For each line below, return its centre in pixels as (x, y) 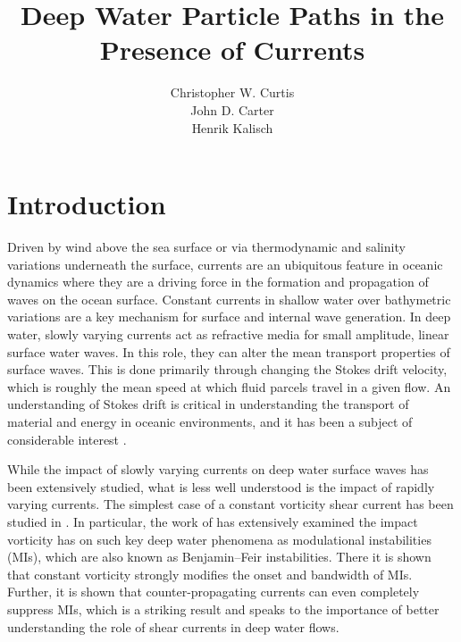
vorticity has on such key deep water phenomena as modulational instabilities (219, 539)
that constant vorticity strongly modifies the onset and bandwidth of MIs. (210, 574)
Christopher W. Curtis (232, 92)
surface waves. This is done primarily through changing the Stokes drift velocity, (227, 369)
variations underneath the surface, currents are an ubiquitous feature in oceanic (225, 264)
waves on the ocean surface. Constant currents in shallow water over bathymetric (229, 299)
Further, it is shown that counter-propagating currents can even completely (214, 592)
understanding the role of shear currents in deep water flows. (173, 626)
